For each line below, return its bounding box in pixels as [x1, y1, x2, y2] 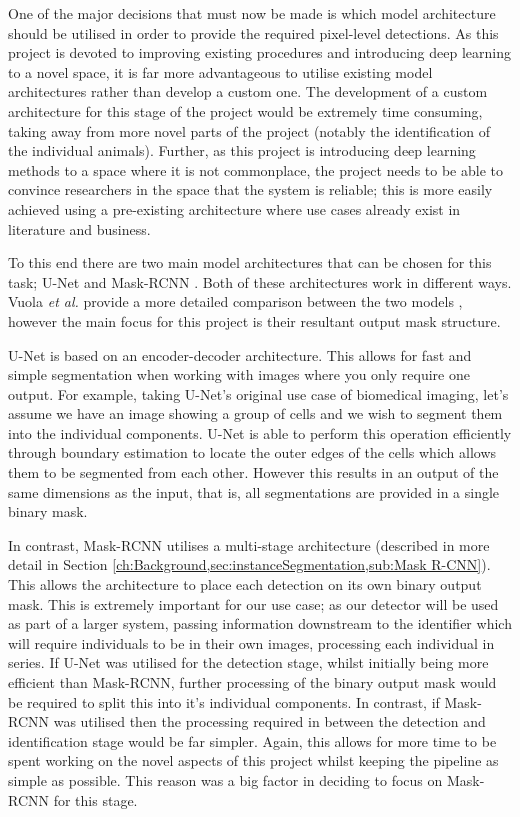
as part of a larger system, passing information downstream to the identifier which [8, 613, 512, 634]
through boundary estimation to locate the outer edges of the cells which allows [8, 442, 497, 463]
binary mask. [8, 501, 88, 522]
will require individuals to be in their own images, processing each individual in [8, 632, 495, 653]
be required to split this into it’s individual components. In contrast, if [8, 691, 440, 712]
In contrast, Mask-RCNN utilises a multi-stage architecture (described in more [8, 534, 490, 555]
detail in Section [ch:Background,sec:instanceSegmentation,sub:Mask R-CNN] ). [8, 554, 491, 575]
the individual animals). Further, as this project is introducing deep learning [8, 140, 476, 161]
